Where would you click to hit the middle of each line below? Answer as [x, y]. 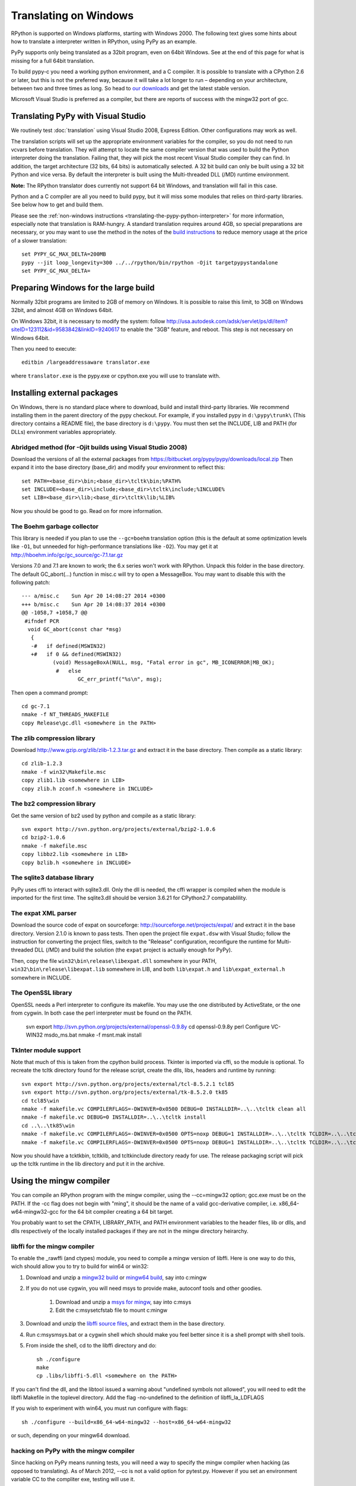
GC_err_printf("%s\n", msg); [120, 679]
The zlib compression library [53, 738]
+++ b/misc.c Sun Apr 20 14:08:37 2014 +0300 [93, 604]
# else [68, 671]
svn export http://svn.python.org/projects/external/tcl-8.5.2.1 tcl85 [128, 1084]
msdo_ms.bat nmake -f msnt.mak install [93, 1035]
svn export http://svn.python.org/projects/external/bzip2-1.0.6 [119, 829]
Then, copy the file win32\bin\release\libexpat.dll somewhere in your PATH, [114, 961]
